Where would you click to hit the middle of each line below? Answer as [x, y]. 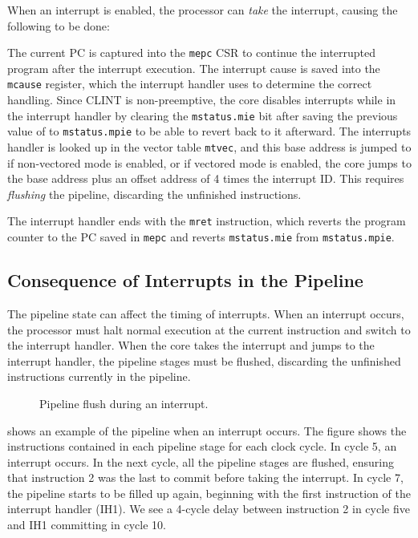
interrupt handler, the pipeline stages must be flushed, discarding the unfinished [204, 360]
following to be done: [59, 25]
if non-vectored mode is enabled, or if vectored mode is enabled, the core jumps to [209, 162]
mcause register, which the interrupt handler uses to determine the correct [190, 84]
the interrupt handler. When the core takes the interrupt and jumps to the [191, 345]
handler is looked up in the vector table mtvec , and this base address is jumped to [209, 147]
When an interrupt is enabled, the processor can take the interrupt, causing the [203, 10]
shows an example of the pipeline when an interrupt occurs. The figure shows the [207, 430]
